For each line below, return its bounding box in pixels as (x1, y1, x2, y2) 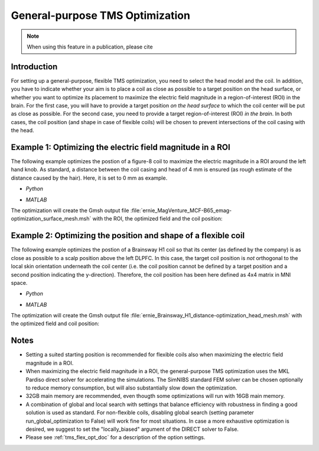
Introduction (11, 61, 58, 72)
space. (11, 279, 28, 286)
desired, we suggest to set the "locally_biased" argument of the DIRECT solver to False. (25, 426, 239, 433)
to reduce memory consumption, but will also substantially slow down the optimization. (25, 384, 237, 391)
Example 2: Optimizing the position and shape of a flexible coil (11, 231, 245, 241)
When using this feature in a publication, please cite (27, 43, 153, 50)
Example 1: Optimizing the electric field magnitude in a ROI (11, 142, 230, 152)
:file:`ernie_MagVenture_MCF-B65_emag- (130, 207, 232, 214)
